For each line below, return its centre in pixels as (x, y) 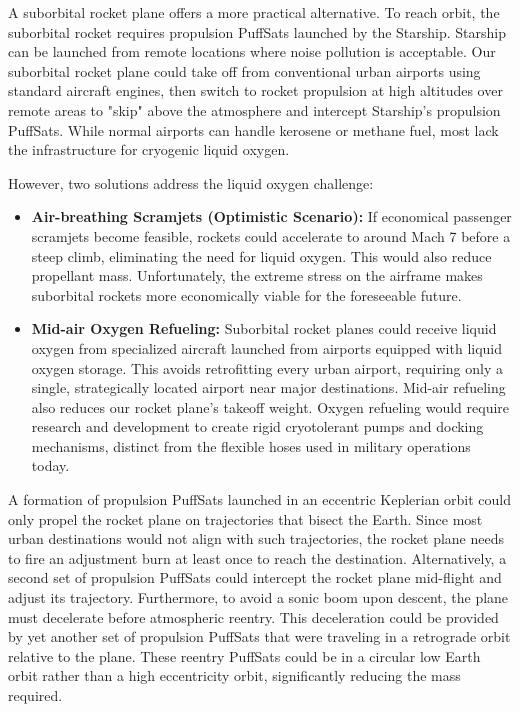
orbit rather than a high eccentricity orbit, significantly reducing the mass (234, 675)
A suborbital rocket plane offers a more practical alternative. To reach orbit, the (254, 12)
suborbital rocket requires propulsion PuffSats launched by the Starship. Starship (257, 31)
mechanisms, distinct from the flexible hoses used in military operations (251, 445)
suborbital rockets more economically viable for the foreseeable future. (246, 294)
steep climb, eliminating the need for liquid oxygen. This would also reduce (261, 255)
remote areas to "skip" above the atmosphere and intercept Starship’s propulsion (254, 109)
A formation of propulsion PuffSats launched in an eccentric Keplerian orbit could (260, 499)
